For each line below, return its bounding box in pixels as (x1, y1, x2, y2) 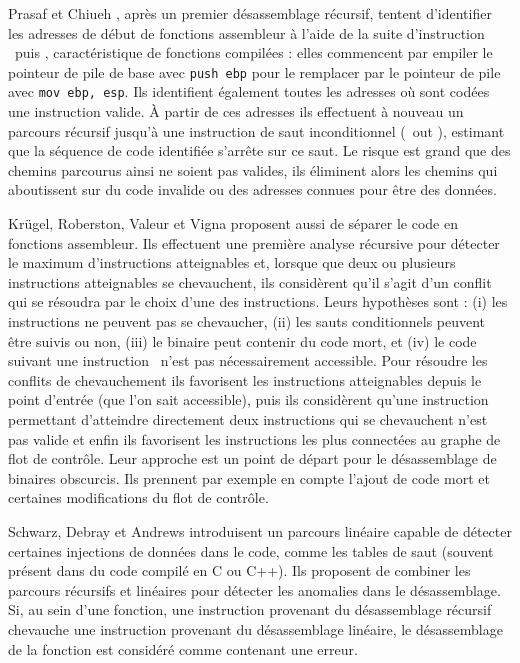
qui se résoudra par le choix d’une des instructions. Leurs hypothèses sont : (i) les (8, 291, 508, 312)
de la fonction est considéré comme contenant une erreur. (8, 638, 358, 659)
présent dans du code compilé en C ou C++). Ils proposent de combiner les (8, 560, 471, 581)
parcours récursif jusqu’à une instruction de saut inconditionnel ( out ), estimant (8, 120, 505, 141)
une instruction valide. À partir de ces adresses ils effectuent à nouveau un (8, 101, 464, 122)
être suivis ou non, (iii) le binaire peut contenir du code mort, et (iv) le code (8, 330, 477, 351)
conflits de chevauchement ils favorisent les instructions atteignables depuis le (8, 369, 482, 390)
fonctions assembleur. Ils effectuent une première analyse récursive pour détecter (8, 232, 500, 253)
